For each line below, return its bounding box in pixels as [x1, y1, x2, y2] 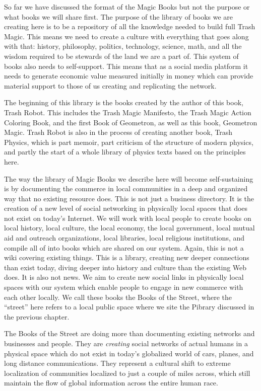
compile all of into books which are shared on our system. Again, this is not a [4, 242, 244, 253]
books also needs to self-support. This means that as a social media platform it [4, 60, 248, 71]
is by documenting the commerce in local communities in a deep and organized [4, 183, 248, 194]
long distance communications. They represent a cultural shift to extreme [4, 358, 231, 368]
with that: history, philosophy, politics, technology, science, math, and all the [4, 41, 242, 51]
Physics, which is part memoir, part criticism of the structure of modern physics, [4, 136, 253, 147]
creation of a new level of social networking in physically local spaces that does [4, 203, 248, 213]
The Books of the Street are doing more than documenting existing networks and [4, 328, 255, 339]
